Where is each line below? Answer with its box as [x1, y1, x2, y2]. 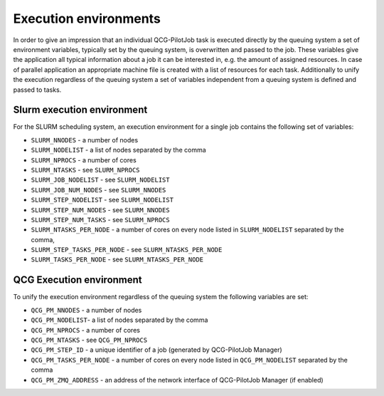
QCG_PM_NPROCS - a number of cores [31, 325, 140, 334]
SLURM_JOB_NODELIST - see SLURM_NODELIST [31, 175, 170, 184]
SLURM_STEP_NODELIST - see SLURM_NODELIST [31, 196, 174, 204]
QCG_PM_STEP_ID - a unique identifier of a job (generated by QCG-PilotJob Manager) [31, 345, 282, 354]
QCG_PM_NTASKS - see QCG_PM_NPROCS [31, 335, 148, 344]
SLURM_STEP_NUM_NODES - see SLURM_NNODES [31, 205, 170, 214]
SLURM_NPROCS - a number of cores [31, 155, 137, 164]
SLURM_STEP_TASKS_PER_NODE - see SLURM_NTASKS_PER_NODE [31, 246, 223, 254]
